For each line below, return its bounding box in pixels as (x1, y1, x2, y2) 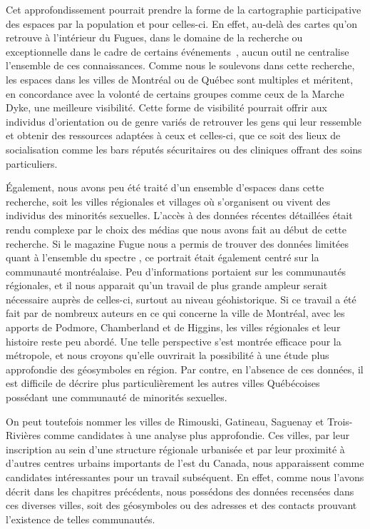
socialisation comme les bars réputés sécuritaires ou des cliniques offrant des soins (6, 141, 362, 156)
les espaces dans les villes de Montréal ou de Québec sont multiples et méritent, (6, 71, 354, 86)
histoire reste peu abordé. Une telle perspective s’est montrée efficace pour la (6, 333, 341, 348)
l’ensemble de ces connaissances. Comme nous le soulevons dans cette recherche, (6, 58, 355, 73)
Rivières (6, 428, 41, 443)
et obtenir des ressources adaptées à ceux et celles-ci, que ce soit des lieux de (6, 128, 341, 143)
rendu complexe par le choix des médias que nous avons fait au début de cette (6, 221, 346, 236)
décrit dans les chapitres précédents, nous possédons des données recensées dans (6, 483, 354, 498)
